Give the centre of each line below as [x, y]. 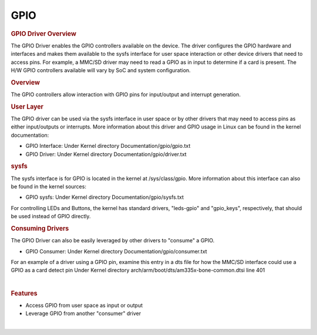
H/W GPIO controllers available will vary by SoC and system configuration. [101, 70]
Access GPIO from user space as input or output [84, 305]
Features [24, 293]
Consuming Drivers [40, 229]
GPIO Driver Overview [43, 33]
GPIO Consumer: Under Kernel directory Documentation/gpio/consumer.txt [117, 251]
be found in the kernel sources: [48, 187]
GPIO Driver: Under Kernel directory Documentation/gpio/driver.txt [106, 154]
